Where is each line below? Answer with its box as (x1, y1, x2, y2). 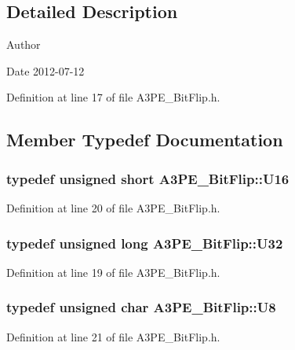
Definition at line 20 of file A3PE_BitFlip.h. (6, 199, 220, 216)
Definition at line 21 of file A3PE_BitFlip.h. (6, 328, 220, 344)
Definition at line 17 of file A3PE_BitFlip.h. (6, 89, 220, 105)
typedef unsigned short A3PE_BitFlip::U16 (6, 168, 290, 188)
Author (6, 36, 41, 53)
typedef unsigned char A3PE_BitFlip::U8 (6, 297, 276, 317)
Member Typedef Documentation (6, 127, 283, 152)
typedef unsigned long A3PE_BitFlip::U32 (6, 233, 283, 252)
